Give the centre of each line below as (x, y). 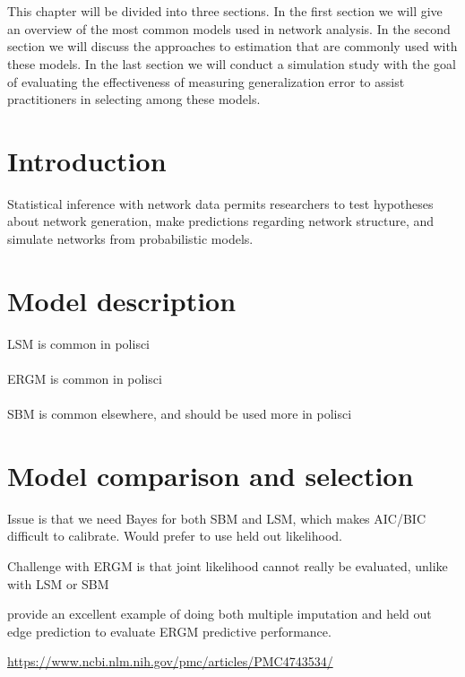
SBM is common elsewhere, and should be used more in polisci (180, 414)
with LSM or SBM (58, 583)
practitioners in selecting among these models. (134, 99)
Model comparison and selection (211, 475)
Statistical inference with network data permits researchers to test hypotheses (220, 203)
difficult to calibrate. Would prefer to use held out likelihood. (175, 536)
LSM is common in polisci (79, 343)
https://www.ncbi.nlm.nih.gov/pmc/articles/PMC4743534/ (170, 661)
